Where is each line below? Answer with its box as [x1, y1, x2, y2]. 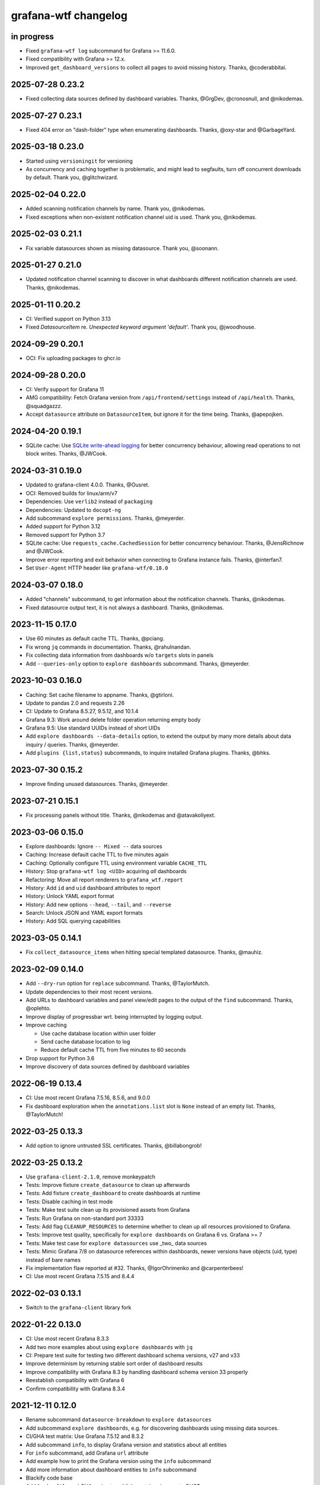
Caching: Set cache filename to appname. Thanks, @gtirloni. [25, 691, 174, 698]
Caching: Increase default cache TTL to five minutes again [25, 851, 169, 858]
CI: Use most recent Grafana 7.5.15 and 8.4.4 [25, 1273, 135, 1280]
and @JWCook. [25, 548, 65, 555]
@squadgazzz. [25, 402, 62, 409]
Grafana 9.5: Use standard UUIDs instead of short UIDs [25, 725, 161, 732]
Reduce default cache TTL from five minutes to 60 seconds [40, 1046, 186, 1054]
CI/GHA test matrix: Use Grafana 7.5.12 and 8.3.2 [25, 1433, 144, 1440]
